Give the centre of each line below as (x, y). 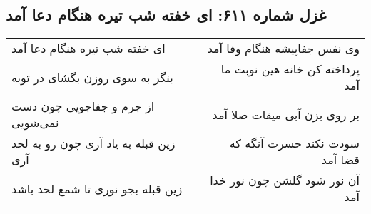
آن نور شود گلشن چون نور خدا (285, 180)
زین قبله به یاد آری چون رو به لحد (93, 143)
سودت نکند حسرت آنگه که (294, 143)
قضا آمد (340, 160)
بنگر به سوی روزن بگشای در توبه (92, 77)
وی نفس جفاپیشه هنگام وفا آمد (283, 49)
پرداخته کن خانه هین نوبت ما (290, 69)
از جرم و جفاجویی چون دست (83, 106)
